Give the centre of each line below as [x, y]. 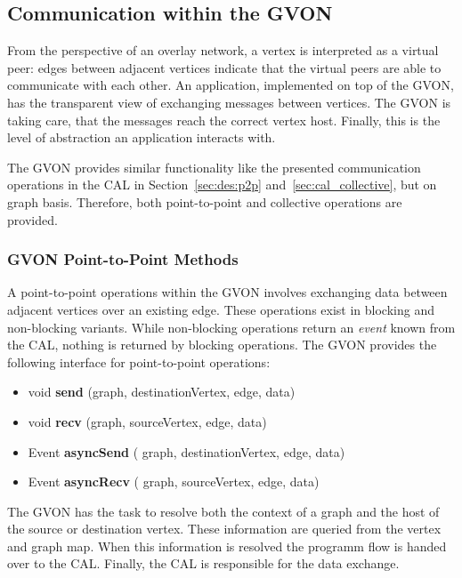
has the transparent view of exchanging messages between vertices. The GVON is [229, 102]
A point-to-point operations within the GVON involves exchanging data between [227, 292]
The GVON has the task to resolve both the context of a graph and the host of [223, 511]
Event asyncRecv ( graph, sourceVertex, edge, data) [174, 482]
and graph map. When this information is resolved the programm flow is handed [227, 546]
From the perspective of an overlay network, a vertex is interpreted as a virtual [223, 50]
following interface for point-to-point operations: [139, 361]
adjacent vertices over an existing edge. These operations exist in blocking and [221, 309]
